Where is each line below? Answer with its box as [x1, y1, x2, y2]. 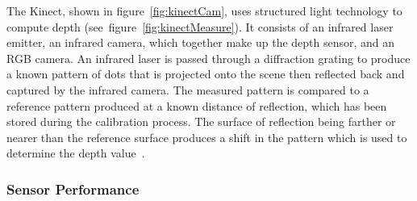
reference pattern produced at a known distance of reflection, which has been [6, 97, 387, 114]
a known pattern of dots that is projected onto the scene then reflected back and [6, 65, 405, 82]
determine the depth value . [6, 144, 145, 161]
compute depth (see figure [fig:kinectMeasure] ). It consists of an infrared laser [6, 18, 394, 35]
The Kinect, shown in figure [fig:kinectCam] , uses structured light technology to [6, 2, 402, 19]
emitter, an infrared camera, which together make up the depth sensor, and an [6, 34, 395, 51]
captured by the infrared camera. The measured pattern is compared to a [6, 81, 369, 98]
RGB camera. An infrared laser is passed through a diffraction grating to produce [6, 49, 411, 66]
